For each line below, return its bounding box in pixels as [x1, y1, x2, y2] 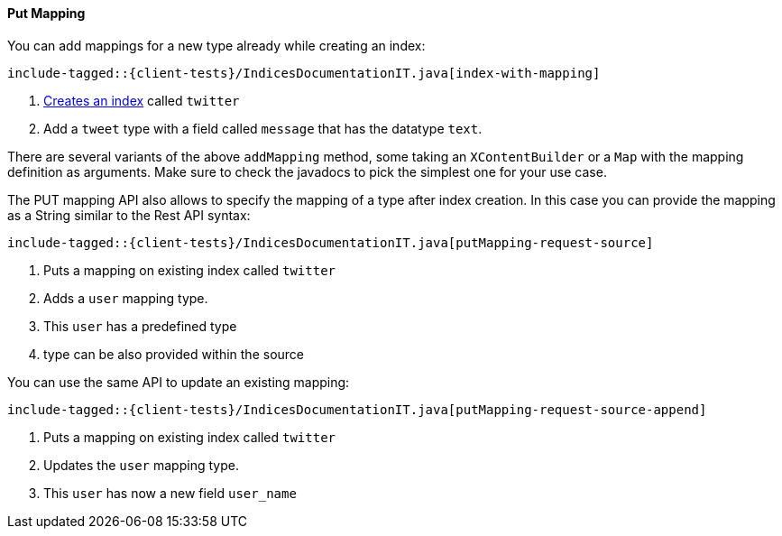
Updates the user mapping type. [43, 457, 239, 473]
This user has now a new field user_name [43, 485, 297, 501]
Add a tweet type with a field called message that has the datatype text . [43, 120, 483, 136]
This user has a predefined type [43, 318, 237, 334]
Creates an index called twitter [43, 92, 240, 108]
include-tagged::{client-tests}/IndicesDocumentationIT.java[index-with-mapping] [7, 65, 601, 80]
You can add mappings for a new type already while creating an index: [7, 37, 426, 53]
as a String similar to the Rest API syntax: [7, 207, 251, 223]
